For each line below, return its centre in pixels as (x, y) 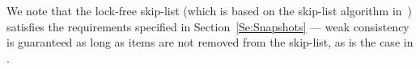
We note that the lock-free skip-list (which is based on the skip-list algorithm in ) (210, 10)
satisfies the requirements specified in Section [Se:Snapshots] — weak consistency (208, 26)
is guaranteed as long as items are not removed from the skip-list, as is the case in (210, 42)
